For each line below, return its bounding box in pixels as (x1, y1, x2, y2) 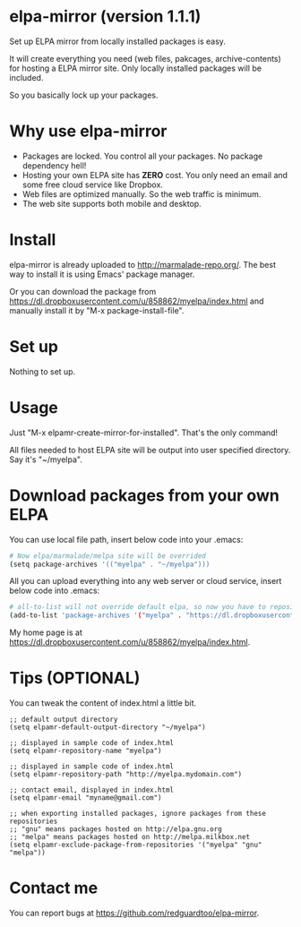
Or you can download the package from (9, 286, 157, 296)
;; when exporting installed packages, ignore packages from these (9, 809, 267, 819)
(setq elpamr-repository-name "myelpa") (9, 746, 163, 756)
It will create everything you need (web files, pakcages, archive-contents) (9, 53, 282, 64)
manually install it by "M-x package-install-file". (9, 305, 185, 315)
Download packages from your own (9, 485, 279, 505)
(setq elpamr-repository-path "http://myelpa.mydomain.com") (9, 770, 243, 779)
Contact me (9, 878, 99, 898)
